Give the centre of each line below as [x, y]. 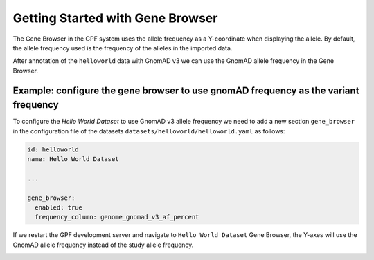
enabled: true [59, 207]
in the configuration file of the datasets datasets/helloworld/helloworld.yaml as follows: [149, 131]
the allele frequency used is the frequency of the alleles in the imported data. [123, 48]
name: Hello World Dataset [73, 159]
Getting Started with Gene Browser [115, 18]
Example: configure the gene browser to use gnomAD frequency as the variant [186, 90]
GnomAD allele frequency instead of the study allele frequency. [103, 245]
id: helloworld [53, 149]
